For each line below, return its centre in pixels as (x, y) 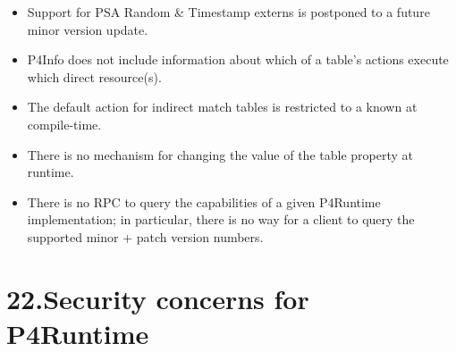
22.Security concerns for (158, 298)
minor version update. (88, 29)
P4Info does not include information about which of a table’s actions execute (238, 59)
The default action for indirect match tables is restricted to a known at (222, 107)
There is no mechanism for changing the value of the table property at (220, 154)
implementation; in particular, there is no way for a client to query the (221, 219)
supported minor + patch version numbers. (145, 236)
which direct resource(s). (94, 76)
